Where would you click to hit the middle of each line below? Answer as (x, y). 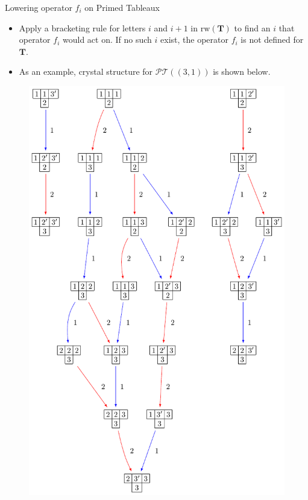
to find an (252, 27)
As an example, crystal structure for (86, 71)
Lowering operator (39, 7)
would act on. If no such (107, 40)
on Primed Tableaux (122, 7)
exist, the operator (194, 40)
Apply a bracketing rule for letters (82, 27)
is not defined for (272, 40)
